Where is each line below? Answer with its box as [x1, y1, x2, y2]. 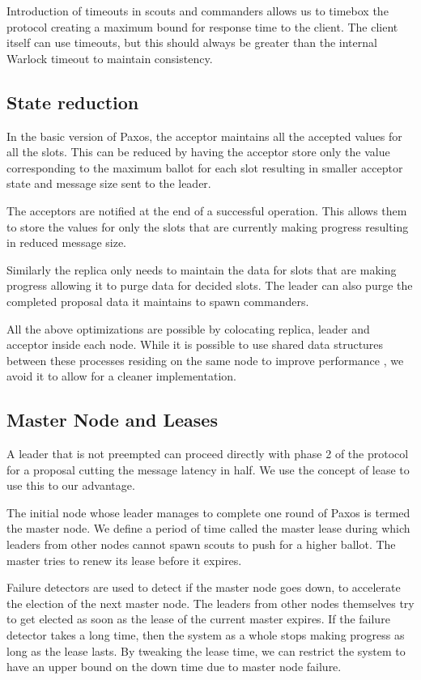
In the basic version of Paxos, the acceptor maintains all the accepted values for [6, 127, 402, 144]
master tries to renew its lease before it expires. [6, 551, 242, 568]
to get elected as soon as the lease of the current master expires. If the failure [6, 610, 390, 627]
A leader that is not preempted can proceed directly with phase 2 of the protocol [6, 445, 409, 462]
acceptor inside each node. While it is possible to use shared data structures [6, 336, 384, 353]
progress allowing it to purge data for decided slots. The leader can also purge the [6, 277, 413, 294]
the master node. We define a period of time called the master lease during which [6, 520, 410, 537]
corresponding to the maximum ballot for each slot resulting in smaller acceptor [6, 159, 403, 176]
